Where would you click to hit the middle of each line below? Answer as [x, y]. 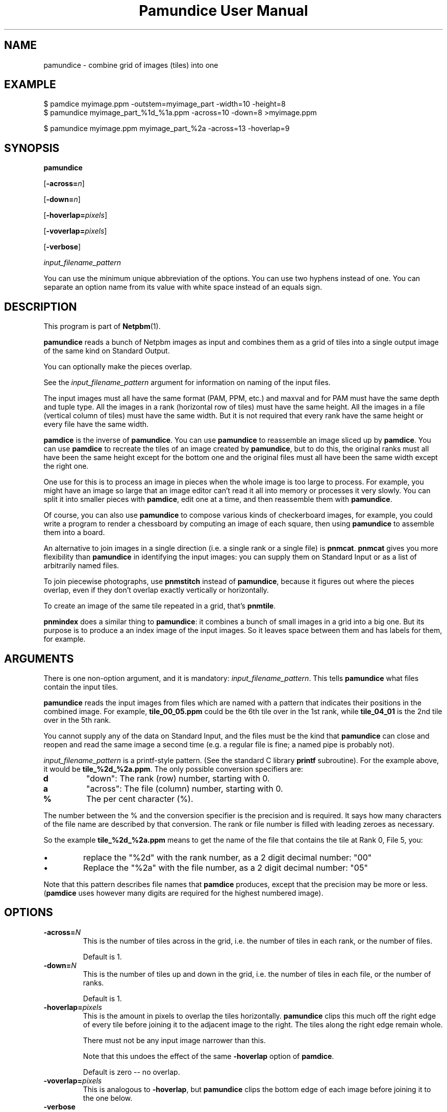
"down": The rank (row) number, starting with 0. [178, 778]
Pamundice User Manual [224, 11]
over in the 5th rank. [77, 720]
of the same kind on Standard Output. [107, 351]
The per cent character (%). [140, 799]
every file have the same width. [96, 424]
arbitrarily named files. [81, 566]
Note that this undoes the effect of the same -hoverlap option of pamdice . [208, 1056]
